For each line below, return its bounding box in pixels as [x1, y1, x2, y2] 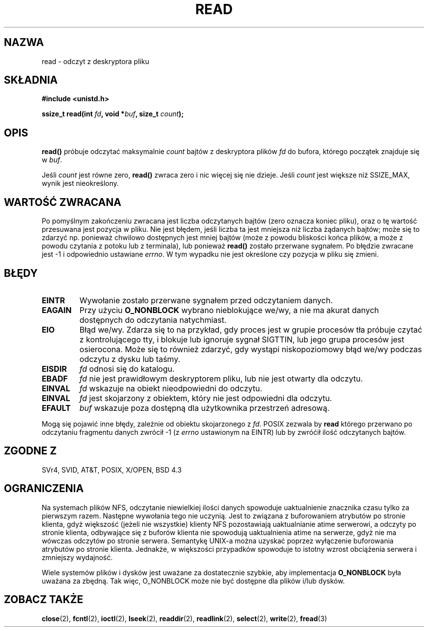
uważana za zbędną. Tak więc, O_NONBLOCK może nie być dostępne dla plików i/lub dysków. [42, 576, 345, 585]
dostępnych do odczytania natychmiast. [79, 315, 227, 325]
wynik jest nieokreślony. [42, 179, 119, 188]
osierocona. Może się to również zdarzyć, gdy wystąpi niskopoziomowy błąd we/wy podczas [79, 344, 422, 354]
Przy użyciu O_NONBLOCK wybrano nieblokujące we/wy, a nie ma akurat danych [79, 305, 379, 315]
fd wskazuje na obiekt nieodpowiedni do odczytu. [79, 383, 262, 393]
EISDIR [42, 363, 67, 374]
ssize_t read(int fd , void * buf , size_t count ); [42, 110, 184, 118]
